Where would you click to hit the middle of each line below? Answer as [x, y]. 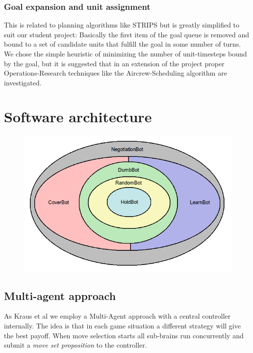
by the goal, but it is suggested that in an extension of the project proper [114, 63]
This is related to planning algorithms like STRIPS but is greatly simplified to [122, 25]
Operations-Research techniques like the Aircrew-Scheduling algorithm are [115, 73]
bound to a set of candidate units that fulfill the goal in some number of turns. [123, 44]
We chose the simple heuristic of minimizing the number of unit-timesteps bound [126, 54]
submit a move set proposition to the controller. [76, 345]
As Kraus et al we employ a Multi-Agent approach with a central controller [117, 316]
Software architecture [78, 116]
